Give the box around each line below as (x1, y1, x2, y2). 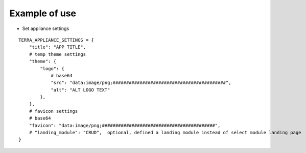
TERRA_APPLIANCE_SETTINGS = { (18, 37, 95, 43)
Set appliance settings (22, 25, 69, 32)
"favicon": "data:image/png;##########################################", (29, 123, 221, 128)
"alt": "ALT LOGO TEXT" (51, 87, 110, 93)
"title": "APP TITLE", (29, 44, 86, 50)
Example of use (9, 8, 77, 19)
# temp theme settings (29, 51, 86, 57)
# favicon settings (29, 108, 78, 114)
